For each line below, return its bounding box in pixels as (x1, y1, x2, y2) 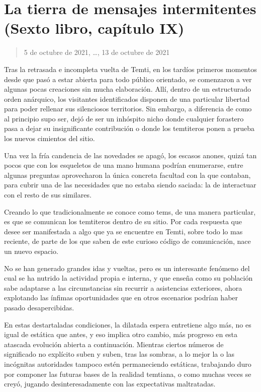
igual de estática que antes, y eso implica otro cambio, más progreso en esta (4, 329, 238, 340)
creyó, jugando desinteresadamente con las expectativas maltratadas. (4, 378, 216, 389)
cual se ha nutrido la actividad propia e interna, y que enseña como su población (4, 273, 253, 283)
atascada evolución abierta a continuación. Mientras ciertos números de (4, 339, 224, 349)
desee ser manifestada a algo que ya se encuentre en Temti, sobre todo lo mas (4, 226, 243, 236)
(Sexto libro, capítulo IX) (4, 18, 185, 38)
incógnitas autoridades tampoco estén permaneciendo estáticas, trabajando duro (4, 358, 251, 369)
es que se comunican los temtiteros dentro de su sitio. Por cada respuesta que (4, 216, 242, 227)
